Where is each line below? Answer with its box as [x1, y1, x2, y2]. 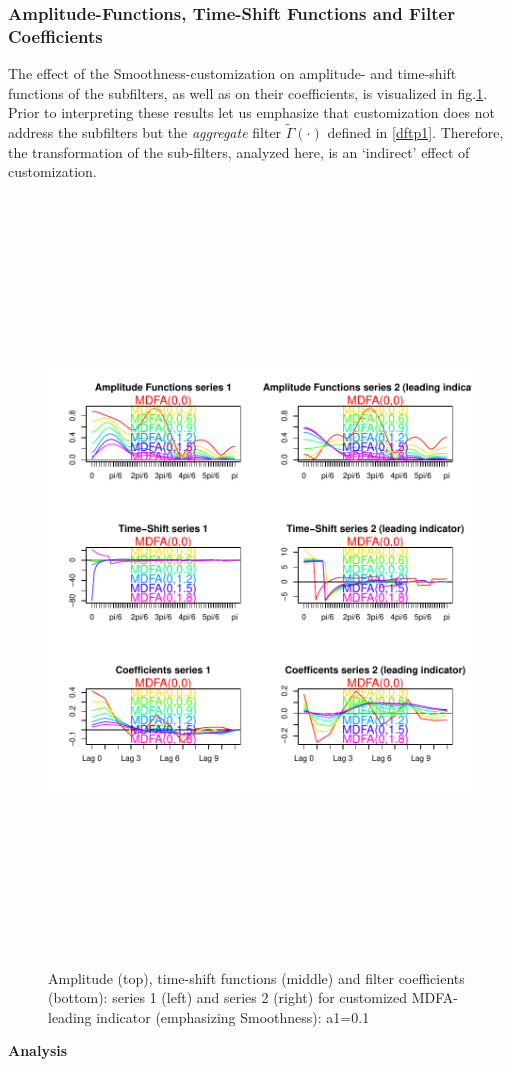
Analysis [8, 1040, 68, 1061]
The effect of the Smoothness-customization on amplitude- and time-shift [8, 63, 457, 84]
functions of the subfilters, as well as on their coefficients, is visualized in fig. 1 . [8, 82, 488, 103]
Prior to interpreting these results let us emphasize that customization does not [8, 102, 496, 123]
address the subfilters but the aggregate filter [8, 122, 282, 143]
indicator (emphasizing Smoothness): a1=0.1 [96, 1006, 370, 1027]
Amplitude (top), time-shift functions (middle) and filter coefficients [48, 967, 465, 988]
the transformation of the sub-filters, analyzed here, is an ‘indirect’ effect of [8, 141, 470, 162]
